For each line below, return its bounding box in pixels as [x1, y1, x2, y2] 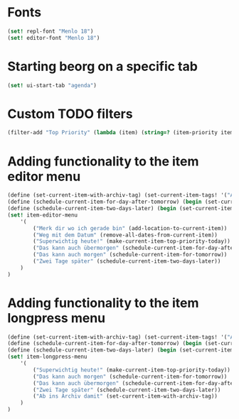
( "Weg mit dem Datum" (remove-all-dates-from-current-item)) [33, 232, 218, 239]
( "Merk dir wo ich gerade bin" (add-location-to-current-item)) [33, 224, 228, 232]
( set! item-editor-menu [7, 211, 78, 219]
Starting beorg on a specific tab [7, 58, 198, 75]
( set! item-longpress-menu [7, 353, 87, 361]
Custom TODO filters [7, 106, 133, 121]
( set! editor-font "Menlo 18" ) [7, 34, 100, 41]
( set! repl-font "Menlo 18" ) [7, 28, 94, 35]
